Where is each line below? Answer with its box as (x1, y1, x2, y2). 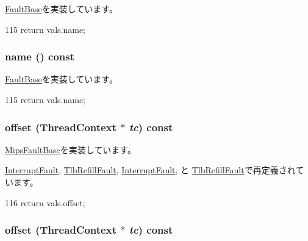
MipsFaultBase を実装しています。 (5, 143, 136, 156)
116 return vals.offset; (5, 196, 85, 209)
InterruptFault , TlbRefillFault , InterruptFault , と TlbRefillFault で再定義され (5, 164, 296, 176)
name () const (5, 49, 75, 64)
